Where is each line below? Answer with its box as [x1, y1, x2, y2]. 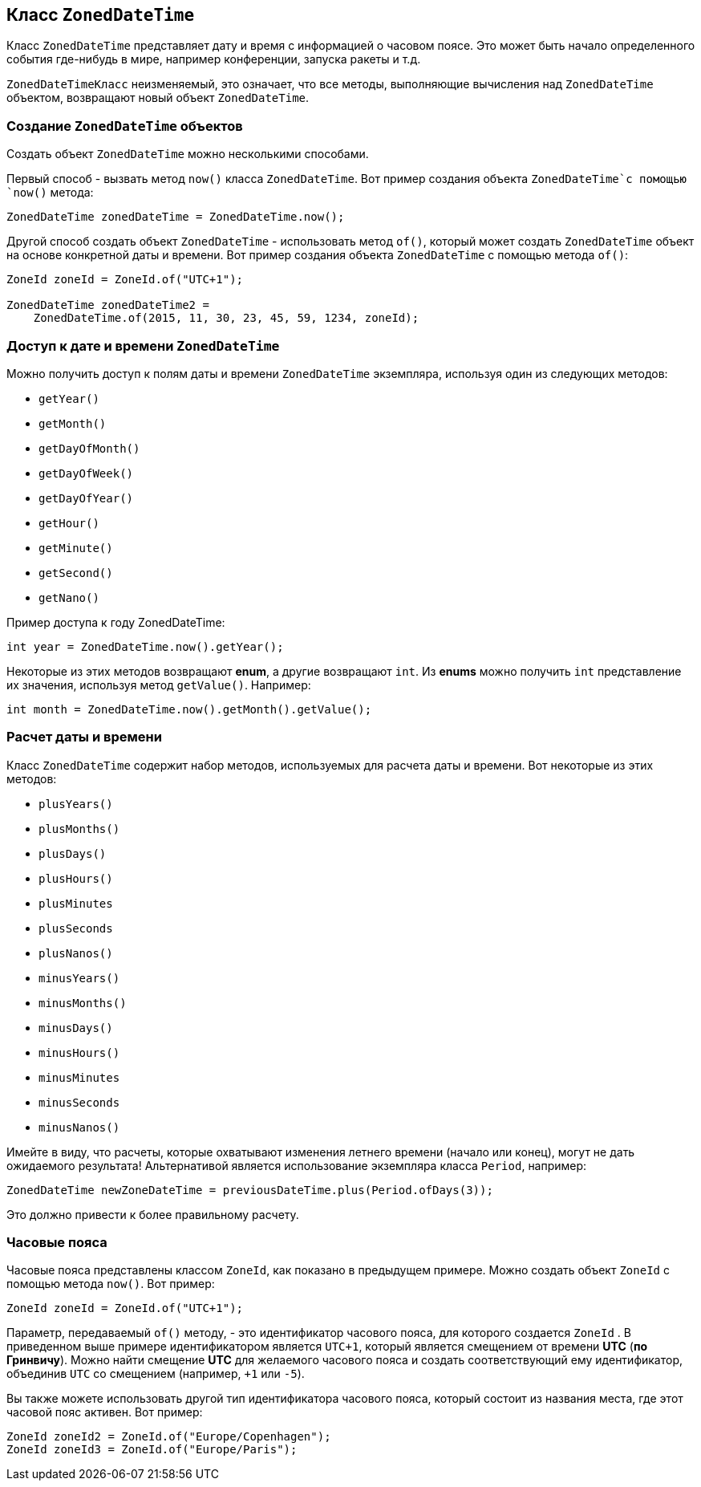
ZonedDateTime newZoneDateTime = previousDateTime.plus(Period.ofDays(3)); [6, 1183, 493, 1197]
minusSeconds [38, 1095, 120, 1109]
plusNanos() [38, 946, 113, 960]
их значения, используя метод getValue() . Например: [6, 677, 311, 692]
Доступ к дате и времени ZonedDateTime [6, 337, 280, 354]
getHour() [38, 516, 99, 530]
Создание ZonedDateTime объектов [6, 117, 243, 134]
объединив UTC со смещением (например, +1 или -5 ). [6, 1367, 305, 1381]
